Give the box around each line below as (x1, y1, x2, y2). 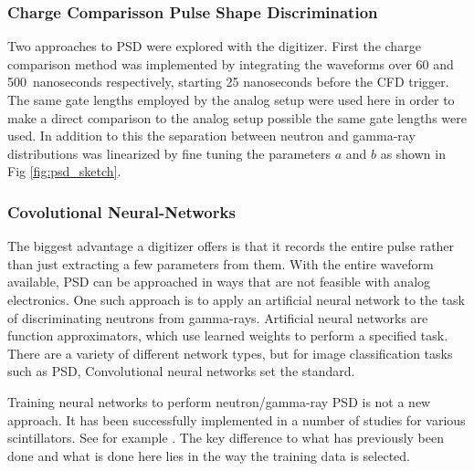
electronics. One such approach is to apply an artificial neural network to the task (7, 289, 466, 309)
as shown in (380, 143, 446, 162)
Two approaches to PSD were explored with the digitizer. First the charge (7, 37, 421, 56)
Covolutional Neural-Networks (7, 200, 236, 223)
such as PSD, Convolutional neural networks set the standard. (7, 361, 355, 381)
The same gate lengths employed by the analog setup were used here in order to (7, 90, 455, 109)
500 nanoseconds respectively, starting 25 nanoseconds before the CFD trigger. (7, 72, 449, 91)
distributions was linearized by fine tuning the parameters (7, 143, 331, 162)
